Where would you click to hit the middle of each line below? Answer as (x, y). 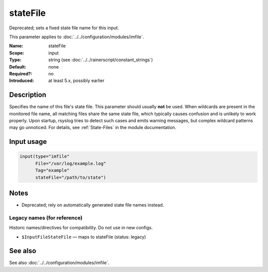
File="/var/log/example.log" (71, 163)
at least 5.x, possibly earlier (76, 81)
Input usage (28, 142)
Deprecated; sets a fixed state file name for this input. (64, 28)
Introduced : (22, 81)
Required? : (21, 73)
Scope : (17, 53)
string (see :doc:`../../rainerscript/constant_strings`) (101, 60)
